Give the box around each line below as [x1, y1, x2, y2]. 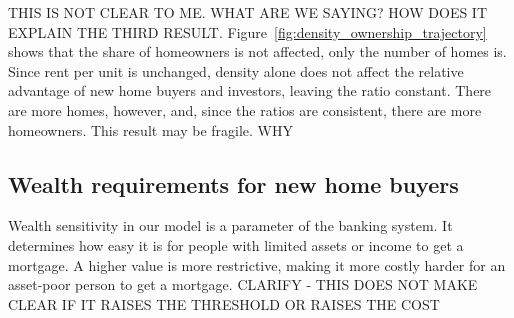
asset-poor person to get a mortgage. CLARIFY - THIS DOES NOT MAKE [8, 274, 478, 295]
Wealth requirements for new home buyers [8, 168, 459, 199]
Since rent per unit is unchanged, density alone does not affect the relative [8, 60, 464, 81]
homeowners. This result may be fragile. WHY [8, 119, 294, 140]
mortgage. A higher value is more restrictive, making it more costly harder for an [8, 254, 506, 275]
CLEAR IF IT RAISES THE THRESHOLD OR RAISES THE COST [8, 293, 440, 314]
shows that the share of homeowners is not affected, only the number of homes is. [8, 41, 507, 62]
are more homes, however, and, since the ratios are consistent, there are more [8, 99, 482, 120]
